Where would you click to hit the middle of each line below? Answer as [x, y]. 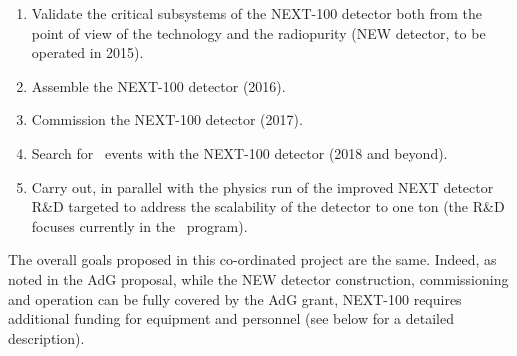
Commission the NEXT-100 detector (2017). [167, 119]
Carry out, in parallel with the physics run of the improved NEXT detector [262, 186]
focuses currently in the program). [139, 225]
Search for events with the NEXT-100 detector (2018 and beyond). [239, 152]
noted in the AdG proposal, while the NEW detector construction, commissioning [258, 278]
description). [46, 337]
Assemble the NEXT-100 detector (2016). [158, 85]
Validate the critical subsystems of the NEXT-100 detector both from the [256, 13]
